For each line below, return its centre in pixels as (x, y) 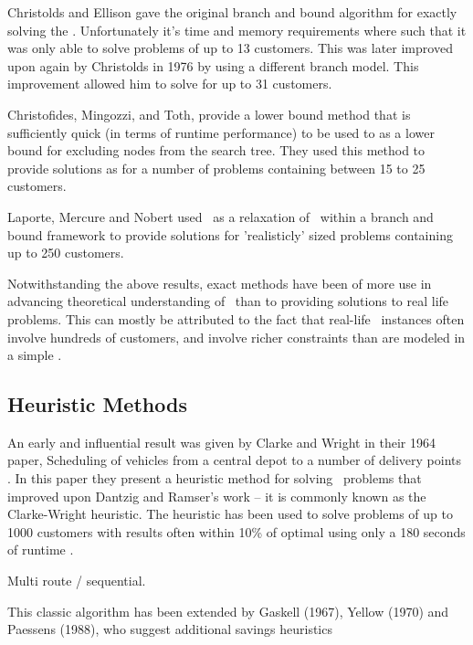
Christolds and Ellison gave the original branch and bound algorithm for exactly (232, 12)
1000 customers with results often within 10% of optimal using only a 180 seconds (236, 531)
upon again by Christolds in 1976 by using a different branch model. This (213, 65)
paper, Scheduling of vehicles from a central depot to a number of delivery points (234, 460)
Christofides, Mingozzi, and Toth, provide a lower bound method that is (209, 114)
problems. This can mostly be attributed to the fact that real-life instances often (236, 318)
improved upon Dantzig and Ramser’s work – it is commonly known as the (217, 496)
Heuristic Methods (97, 404)
